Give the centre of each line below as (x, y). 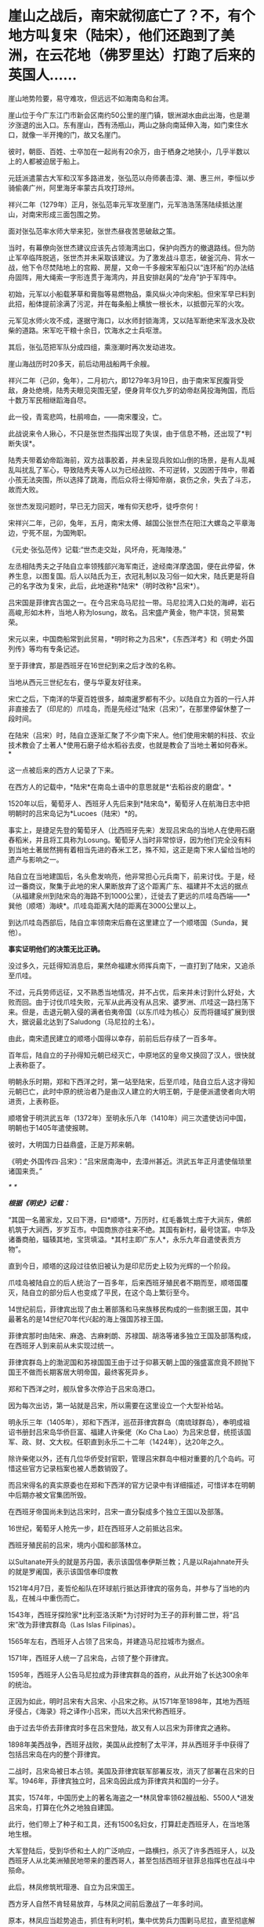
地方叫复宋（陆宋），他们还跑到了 (115, 36)
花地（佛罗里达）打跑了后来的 (159, 55)
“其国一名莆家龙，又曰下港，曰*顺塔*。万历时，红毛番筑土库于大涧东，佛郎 (130, 1219)
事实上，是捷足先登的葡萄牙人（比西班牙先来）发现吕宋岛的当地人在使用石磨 (132, 829)
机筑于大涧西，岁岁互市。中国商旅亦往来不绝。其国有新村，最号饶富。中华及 (132, 1229)
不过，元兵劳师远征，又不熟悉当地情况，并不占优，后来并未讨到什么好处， (128, 992)
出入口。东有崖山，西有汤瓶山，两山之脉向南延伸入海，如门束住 (138, 125)
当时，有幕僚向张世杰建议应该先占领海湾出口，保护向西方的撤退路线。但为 (128, 248)
